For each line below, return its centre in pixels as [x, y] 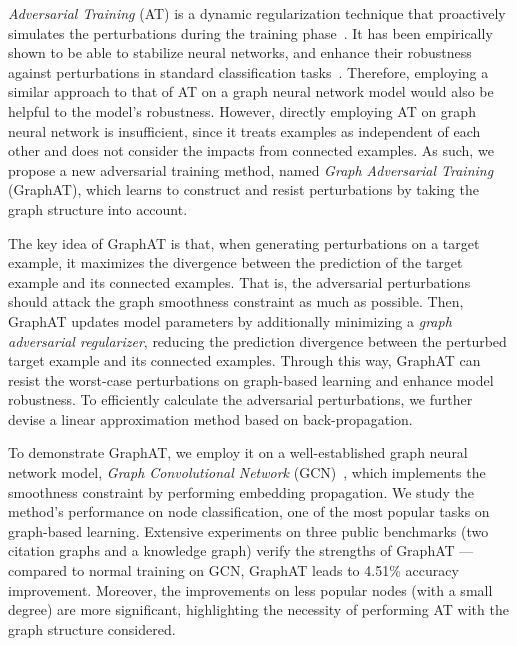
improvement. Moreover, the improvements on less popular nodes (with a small [250, 589]
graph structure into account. [98, 208]
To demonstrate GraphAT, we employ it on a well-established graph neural [238, 452]
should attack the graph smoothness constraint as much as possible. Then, [236, 301]
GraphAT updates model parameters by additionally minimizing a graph [230, 320]
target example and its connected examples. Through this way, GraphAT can [244, 360]
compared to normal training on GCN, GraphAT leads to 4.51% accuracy [233, 570]
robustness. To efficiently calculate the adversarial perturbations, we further [240, 399]
